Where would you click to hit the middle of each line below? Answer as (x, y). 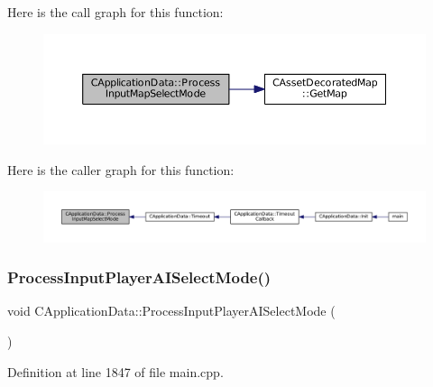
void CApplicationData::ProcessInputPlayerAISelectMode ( (171, 311)
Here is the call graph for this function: (115, 12)
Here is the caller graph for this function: (121, 169)
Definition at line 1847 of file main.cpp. (115, 371)
